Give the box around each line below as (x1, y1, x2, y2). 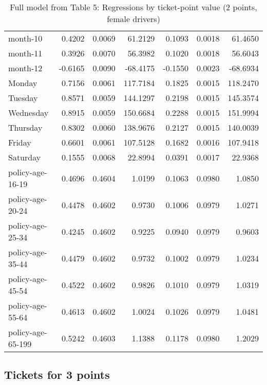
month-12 (8, 62, 43, 74)
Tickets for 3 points (4, 367, 110, 382)
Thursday (8, 121, 43, 133)
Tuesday (8, 92, 38, 104)
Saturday (8, 151, 41, 163)
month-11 (8, 47, 43, 59)
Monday (8, 77, 37, 89)
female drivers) (107, 13, 160, 25)
